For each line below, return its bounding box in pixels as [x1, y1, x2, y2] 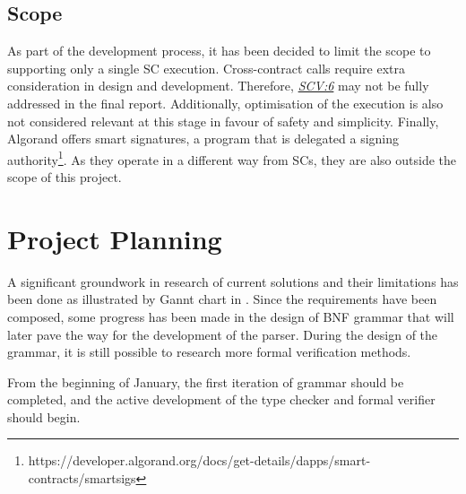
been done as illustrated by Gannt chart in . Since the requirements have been [7, 290, 437, 308]
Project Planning [7, 220, 222, 256]
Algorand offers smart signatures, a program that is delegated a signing [7, 129, 400, 148]
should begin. [7, 407, 81, 426]
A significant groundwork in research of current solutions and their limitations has [7, 272, 459, 290]
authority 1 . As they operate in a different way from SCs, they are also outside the [7, 147, 456, 169]
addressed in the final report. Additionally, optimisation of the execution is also [7, 93, 444, 112]
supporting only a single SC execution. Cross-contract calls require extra [7, 58, 405, 77]
